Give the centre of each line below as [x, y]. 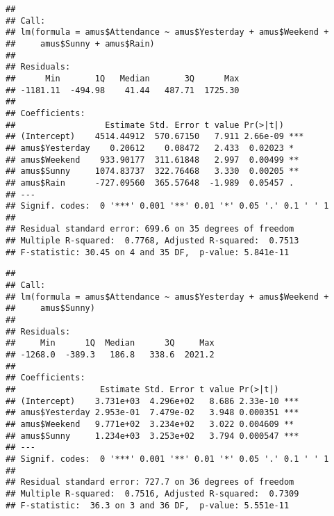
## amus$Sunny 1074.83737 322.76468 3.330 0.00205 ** [152, 171]
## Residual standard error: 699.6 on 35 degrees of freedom [150, 229]
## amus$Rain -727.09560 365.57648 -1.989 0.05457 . [150, 183]
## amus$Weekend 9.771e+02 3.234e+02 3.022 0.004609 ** [150, 424]
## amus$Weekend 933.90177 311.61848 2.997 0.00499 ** [152, 160]
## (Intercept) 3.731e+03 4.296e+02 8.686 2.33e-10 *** [152, 401]
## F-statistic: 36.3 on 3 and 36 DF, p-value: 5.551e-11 [148, 505]
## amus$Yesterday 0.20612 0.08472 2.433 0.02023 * [150, 148]
